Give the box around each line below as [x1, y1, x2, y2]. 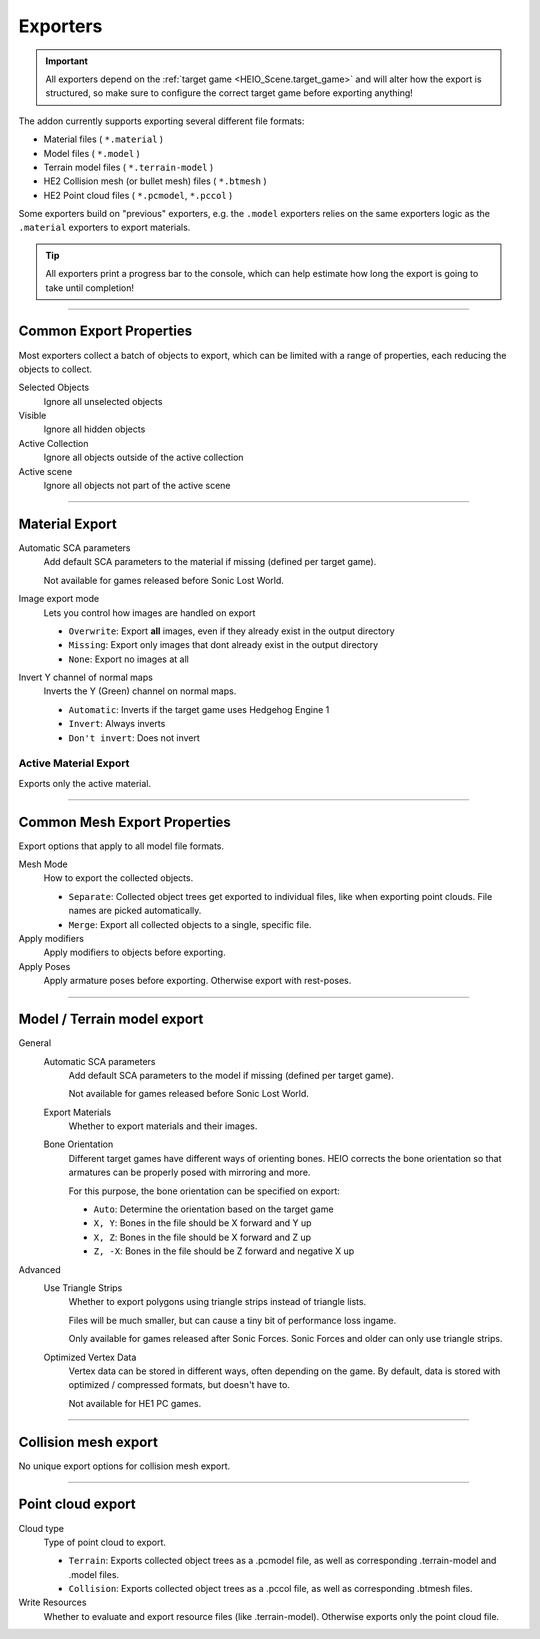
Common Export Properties [18, 323, 193, 340]
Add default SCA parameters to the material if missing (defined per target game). [43, 556, 377, 568]
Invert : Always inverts [68, 718, 166, 730]
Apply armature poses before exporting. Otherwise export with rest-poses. [43, 975, 352, 987]
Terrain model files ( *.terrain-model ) [43, 161, 214, 173]
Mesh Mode [18, 858, 69, 870]
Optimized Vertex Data [43, 1351, 137, 1363]
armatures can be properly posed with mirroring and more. [68, 1166, 311, 1179]
